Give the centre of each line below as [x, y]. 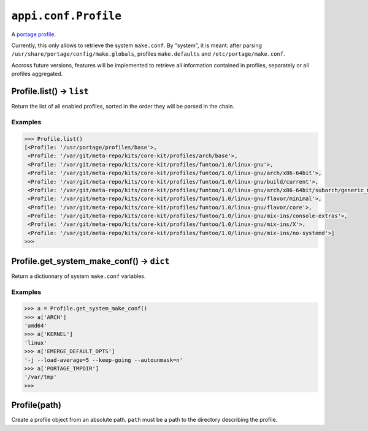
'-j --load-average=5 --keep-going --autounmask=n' [104, 360]
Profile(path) [36, 405]
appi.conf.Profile [67, 16]
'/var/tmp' [40, 377]
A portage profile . [34, 34]
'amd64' [36, 326]
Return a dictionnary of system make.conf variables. [79, 276]
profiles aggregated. [37, 74]
